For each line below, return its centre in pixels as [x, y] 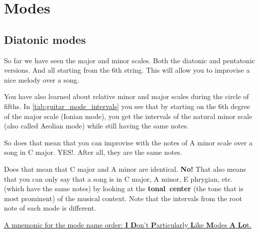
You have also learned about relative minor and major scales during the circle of [127, 96]
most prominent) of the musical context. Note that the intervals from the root [123, 198]
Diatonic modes [45, 39]
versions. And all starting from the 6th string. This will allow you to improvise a [127, 70]
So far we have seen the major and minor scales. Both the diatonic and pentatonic [129, 60]
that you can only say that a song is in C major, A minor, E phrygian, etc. [119, 178]
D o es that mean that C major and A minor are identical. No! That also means [125, 169]
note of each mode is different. [50, 208]
